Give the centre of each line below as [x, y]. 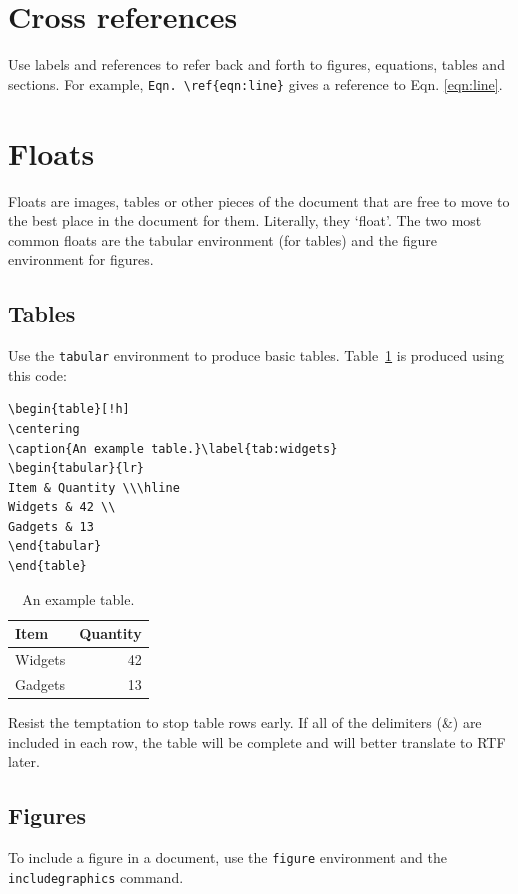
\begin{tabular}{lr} [76, 468]
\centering [44, 428]
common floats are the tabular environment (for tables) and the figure [222, 239]
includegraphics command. [96, 876]
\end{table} [47, 566]
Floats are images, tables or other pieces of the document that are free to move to [259, 200]
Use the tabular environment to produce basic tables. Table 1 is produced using [256, 355]
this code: [37, 374]
